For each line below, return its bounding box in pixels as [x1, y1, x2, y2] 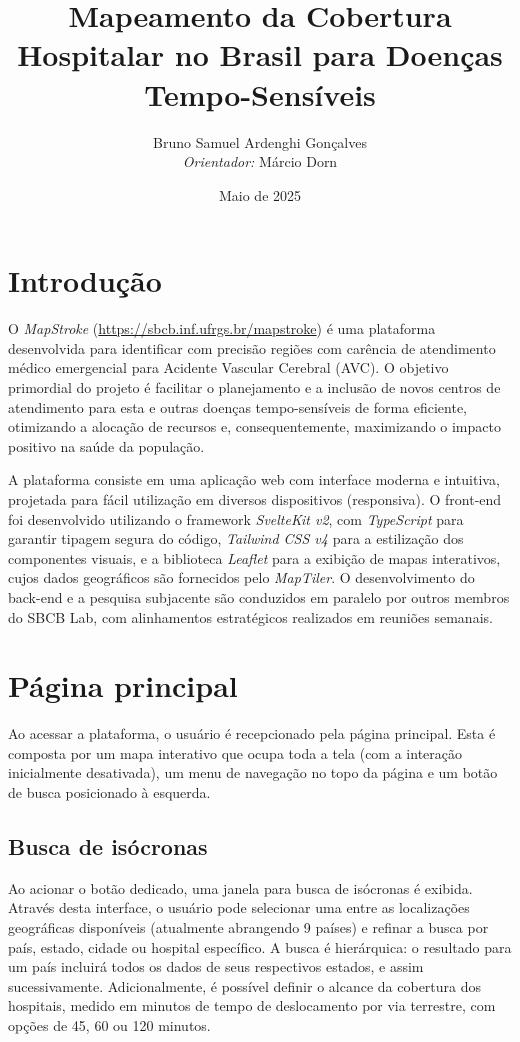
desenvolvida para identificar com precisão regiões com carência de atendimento [8, 337, 496, 358]
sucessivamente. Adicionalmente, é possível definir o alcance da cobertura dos [8, 975, 482, 996]
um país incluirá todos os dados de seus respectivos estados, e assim [8, 956, 424, 977]
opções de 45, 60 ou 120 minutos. [8, 1014, 211, 1035]
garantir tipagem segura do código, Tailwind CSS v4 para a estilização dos [8, 528, 464, 549]
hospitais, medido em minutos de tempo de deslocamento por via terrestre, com [8, 995, 496, 1016]
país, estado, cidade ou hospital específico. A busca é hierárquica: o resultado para [8, 936, 512, 957]
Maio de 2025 [218, 184, 302, 205]
